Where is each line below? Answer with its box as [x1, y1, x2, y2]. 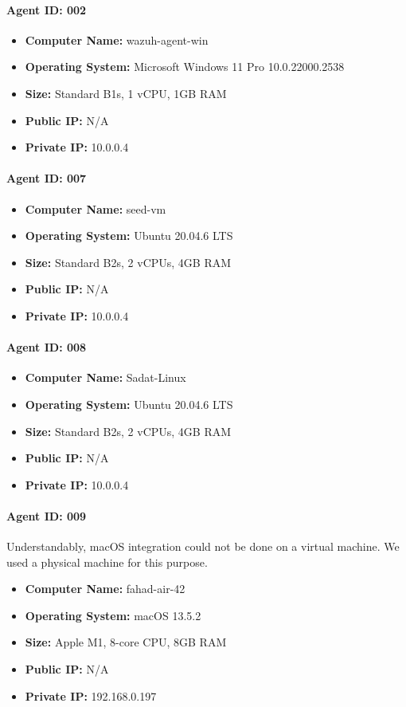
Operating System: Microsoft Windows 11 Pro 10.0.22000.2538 [25, 58, 345, 75]
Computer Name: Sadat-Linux [25, 369, 186, 386]
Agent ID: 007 [6, 170, 87, 187]
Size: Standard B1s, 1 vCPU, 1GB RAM [25, 84, 227, 101]
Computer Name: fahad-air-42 [25, 580, 185, 597]
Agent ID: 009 [6, 507, 87, 524]
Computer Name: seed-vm [25, 200, 166, 217]
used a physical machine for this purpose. [6, 553, 208, 570]
